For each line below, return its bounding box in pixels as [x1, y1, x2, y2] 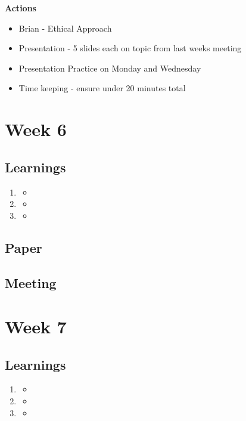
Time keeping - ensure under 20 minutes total [18, 82, 186, 94]
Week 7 [5, 314, 67, 339]
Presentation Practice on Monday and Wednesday [18, 61, 201, 74]
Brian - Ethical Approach [18, 21, 112, 34]
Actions [5, 2, 36, 14]
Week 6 [5, 117, 67, 141]
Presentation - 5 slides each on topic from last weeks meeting [18, 42, 242, 54]
